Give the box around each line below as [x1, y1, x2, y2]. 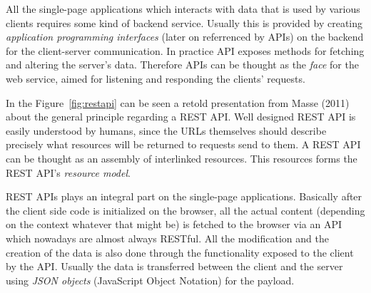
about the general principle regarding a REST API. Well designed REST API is [6, 109, 356, 124]
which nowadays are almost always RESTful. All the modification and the [6, 230, 329, 245]
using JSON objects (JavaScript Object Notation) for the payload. [6, 272, 295, 287]
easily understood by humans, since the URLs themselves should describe [6, 123, 327, 138]
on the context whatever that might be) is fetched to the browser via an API [6, 217, 342, 232]
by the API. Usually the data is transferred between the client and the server [6, 259, 343, 274]
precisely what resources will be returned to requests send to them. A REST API [6, 137, 361, 152]
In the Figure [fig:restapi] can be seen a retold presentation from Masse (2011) [6, 95, 350, 110]
